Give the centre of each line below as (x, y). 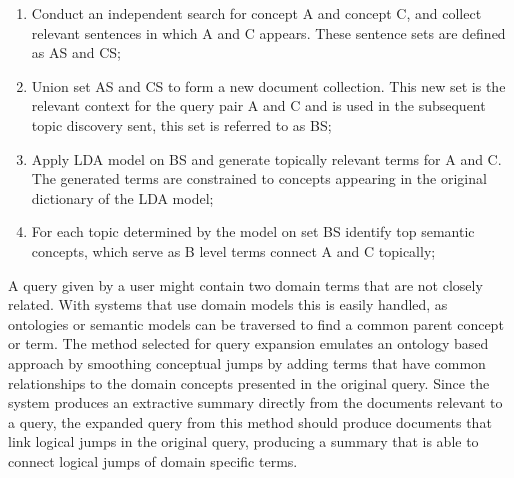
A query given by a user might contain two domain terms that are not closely (245, 284)
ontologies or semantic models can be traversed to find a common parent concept (256, 323)
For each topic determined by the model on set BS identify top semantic (253, 231)
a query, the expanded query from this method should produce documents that (250, 421)
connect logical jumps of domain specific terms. (153, 460)
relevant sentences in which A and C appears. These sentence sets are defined (268, 32)
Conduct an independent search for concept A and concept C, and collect (256, 13)
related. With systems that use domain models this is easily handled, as (228, 304)
